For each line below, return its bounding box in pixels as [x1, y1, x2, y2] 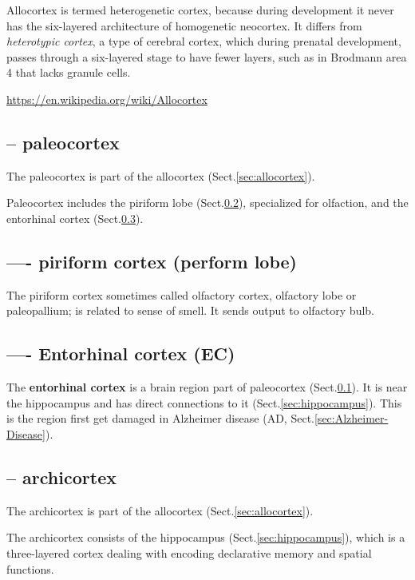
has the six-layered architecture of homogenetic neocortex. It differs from [6, 17, 362, 34]
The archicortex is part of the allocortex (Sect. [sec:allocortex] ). [6, 502, 314, 518]
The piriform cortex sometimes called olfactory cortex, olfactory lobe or [6, 286, 357, 303]
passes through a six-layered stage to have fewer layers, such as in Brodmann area [6, 48, 407, 65]
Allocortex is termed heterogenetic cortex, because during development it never [6, 2, 394, 18]
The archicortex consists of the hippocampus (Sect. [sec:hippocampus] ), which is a [6, 529, 405, 546]
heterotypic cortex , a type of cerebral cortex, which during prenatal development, [6, 33, 401, 50]
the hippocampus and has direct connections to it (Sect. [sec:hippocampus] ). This [6, 394, 402, 411]
